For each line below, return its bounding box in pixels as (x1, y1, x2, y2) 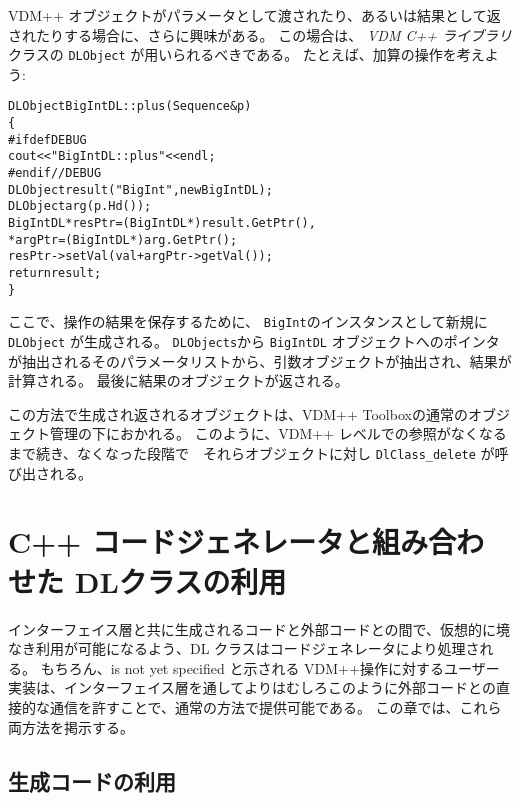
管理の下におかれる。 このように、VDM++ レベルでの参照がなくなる (49, 423, 507, 444)
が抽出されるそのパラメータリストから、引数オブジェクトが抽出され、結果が (8, 350, 512, 371)
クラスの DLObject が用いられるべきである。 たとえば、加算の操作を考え (8, 44, 485, 65)
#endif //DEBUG (8, 166, 102, 181)
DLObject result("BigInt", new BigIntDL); (8, 182, 273, 197)
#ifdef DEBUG (8, 132, 87, 147)
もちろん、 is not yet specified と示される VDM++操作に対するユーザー (40, 657, 500, 678)
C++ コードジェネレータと (8, 521, 373, 562)
